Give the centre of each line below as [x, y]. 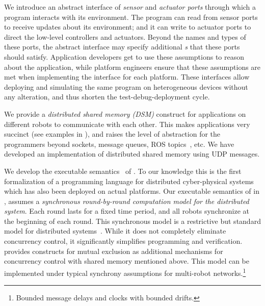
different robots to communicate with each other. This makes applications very [127, 124]
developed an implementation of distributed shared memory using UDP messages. [132, 154]
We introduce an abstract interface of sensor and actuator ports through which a [130, 7]
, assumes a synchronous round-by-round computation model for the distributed [127, 201]
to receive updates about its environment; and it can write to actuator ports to [128, 27]
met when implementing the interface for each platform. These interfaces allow [127, 77]
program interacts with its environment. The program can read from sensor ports [131, 17]
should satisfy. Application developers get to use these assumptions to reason [124, 56]
